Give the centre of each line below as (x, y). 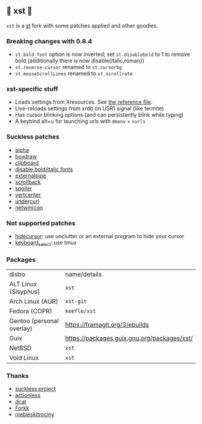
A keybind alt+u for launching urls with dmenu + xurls (80, 121)
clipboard (27, 162)
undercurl (27, 201)
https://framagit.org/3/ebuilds (107, 325)
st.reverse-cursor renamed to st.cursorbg (68, 67)
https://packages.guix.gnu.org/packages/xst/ (129, 339)
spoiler (23, 188)
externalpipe (30, 176)
